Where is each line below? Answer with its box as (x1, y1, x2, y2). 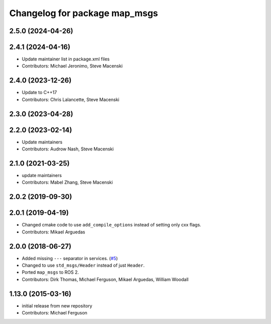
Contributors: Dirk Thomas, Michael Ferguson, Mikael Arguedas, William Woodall (22, 276, 189, 282)
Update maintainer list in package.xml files (22, 56, 110, 62)
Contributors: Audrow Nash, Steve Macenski (22, 146, 114, 152)
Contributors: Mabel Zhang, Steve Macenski (22, 179, 113, 186)
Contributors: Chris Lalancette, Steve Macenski (22, 96, 120, 103)
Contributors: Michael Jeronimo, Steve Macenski (22, 63, 123, 69)
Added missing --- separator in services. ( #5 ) (22, 255, 118, 261)
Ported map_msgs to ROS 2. (22, 269, 79, 275)
